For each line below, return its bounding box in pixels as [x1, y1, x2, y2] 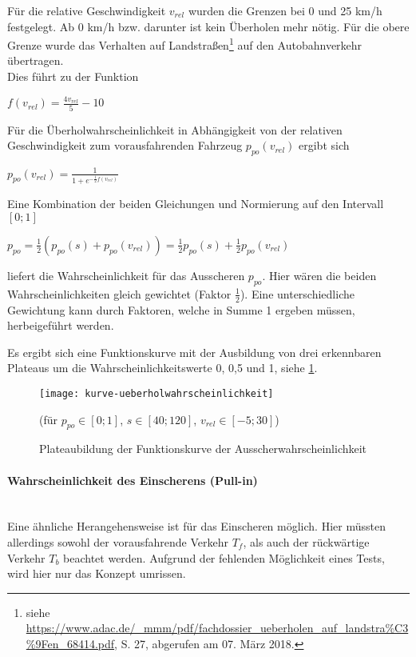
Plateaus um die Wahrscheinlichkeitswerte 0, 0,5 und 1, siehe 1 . [7, 359, 318, 376]
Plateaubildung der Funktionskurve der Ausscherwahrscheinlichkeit [39, 440, 367, 457]
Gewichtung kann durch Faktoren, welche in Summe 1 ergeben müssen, [7, 301, 355, 318]
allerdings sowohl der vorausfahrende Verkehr [7, 533, 228, 550]
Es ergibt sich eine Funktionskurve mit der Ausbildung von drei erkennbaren [7, 343, 382, 360]
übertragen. [7, 52, 64, 69]
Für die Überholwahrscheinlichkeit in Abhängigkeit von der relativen [7, 121, 343, 138]
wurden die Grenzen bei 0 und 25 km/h [188, 2, 382, 18]
